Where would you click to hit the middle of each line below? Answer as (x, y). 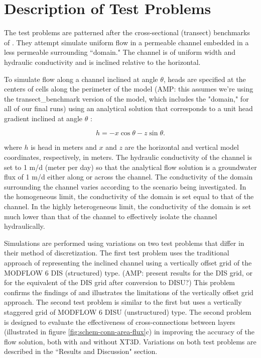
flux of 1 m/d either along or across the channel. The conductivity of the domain (128, 177)
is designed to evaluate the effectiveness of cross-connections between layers (120, 322)
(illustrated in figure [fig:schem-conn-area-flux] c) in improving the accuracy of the (129, 332)
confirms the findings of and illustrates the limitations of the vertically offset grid (129, 292)
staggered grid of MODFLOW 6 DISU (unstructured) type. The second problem (128, 311)
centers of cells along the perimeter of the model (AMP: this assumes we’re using (129, 89)
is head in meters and (64, 147)
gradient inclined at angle (43, 118)
